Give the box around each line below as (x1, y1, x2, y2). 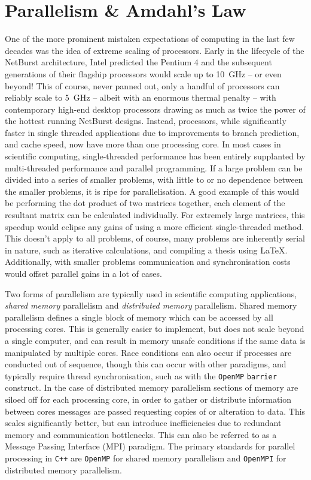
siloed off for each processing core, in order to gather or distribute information (5, 393, 292, 405)
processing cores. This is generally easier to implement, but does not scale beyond (5, 322, 304, 335)
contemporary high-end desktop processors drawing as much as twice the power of (5, 102, 306, 115)
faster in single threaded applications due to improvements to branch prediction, (5, 126, 300, 138)
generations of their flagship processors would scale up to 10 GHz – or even (5, 67, 282, 80)
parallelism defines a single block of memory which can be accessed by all (5, 310, 273, 323)
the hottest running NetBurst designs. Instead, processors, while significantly (5, 114, 286, 127)
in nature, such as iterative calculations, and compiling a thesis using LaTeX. (5, 243, 288, 256)
